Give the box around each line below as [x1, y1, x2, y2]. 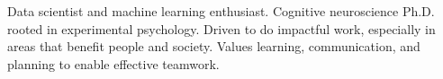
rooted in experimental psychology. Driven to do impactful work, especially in [7, 19, 436, 38]
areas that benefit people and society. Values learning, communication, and [7, 37, 420, 56]
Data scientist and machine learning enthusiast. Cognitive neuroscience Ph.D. [7, 2, 435, 20]
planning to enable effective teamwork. [7, 54, 220, 73]
